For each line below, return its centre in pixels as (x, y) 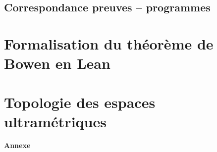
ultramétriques (55, 121)
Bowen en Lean (57, 63)
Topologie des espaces (80, 102)
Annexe (17, 145)
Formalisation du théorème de (109, 43)
